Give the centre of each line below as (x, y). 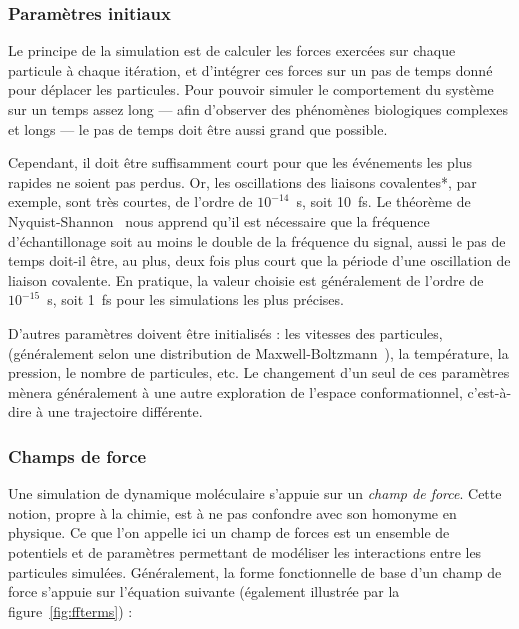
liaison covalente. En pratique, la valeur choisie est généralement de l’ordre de (246, 279)
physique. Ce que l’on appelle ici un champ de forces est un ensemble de (229, 532)
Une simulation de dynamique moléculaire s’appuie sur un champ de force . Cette (255, 493)
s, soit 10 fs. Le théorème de (383, 201)
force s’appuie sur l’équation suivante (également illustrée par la (204, 591)
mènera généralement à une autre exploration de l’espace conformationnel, (235, 391)
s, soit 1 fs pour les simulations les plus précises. (195, 299)
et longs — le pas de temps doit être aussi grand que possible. (198, 128)
